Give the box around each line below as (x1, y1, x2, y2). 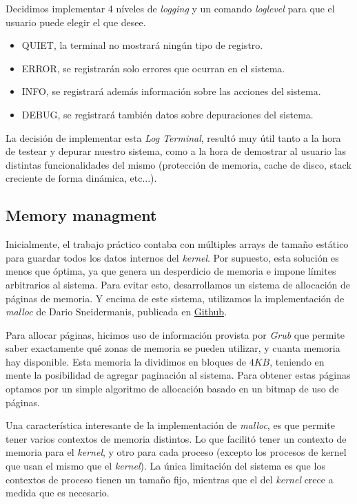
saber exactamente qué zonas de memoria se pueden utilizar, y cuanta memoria (6, 341, 340, 355)
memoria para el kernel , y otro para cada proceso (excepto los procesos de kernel (6, 445, 347, 459)
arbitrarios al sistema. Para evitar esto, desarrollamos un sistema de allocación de (6, 277, 350, 291)
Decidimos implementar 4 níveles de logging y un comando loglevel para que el (6, 1, 335, 15)
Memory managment (6, 204, 157, 226)
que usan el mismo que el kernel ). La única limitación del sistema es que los (6, 459, 325, 473)
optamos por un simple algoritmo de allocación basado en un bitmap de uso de (6, 381, 339, 396)
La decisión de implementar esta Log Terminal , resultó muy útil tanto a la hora (6, 130, 341, 145)
